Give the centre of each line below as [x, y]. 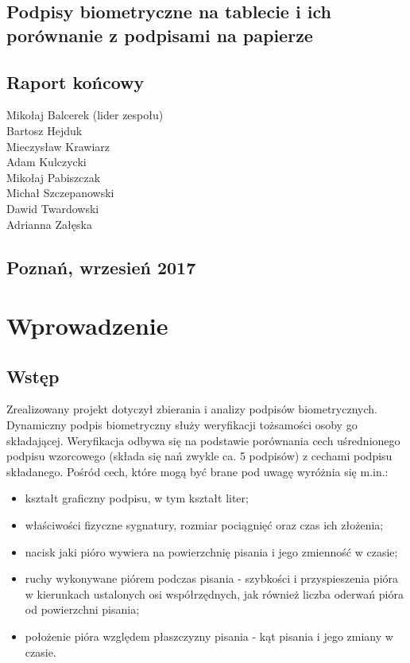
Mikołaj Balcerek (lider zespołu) [85, 115]
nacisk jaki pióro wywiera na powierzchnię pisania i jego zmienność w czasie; [211, 551]
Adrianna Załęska [49, 224]
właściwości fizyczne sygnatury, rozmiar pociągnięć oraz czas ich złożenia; [204, 525]
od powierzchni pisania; [82, 609]
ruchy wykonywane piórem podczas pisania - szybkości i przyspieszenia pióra [212, 578]
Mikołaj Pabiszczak [54, 177]
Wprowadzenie [87, 326]
